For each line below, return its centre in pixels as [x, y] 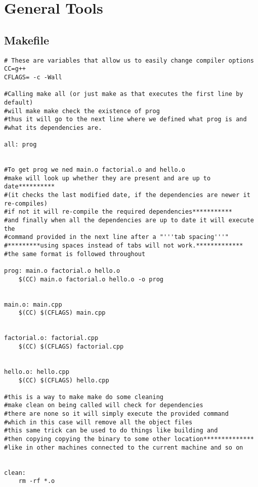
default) [19, 102]
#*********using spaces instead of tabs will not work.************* [124, 246]
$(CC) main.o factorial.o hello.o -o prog [91, 279]
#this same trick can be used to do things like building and [111, 431]
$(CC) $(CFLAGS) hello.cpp [64, 380]
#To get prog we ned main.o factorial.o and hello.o [95, 170]
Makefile [27, 40]
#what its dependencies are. [53, 128]
